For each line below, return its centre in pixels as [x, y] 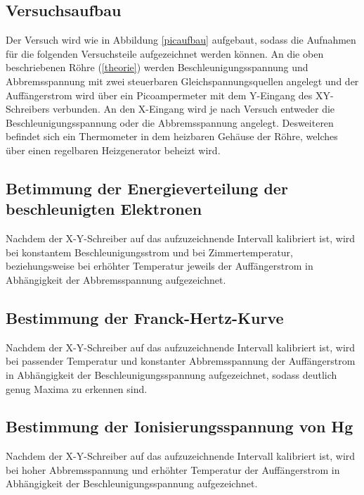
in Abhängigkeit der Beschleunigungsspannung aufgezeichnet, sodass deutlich [171, 374]
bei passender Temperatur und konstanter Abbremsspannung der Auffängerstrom [181, 361]
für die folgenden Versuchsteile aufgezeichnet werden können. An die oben [165, 53]
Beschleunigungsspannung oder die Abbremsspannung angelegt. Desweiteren [170, 122]
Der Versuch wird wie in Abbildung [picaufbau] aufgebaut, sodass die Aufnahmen [181, 40]
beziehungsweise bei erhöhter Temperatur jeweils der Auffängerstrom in [160, 266]
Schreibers [28, 109]
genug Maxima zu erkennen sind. [77, 388]
